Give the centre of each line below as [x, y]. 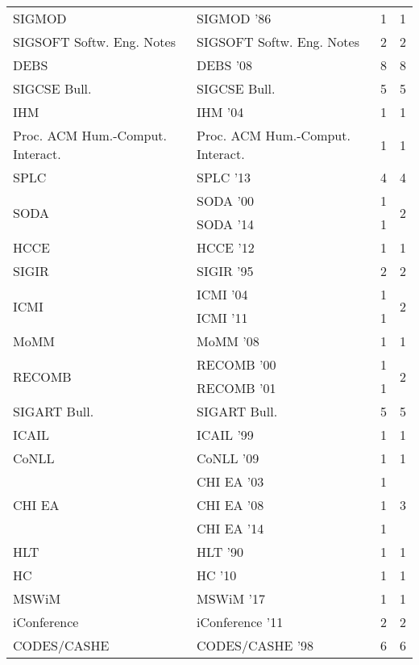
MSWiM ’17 [230, 598]
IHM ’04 [220, 112]
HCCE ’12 [225, 247]
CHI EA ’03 [230, 481]
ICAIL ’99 [225, 435]
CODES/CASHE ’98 [255, 645]
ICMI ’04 [222, 294]
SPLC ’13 [224, 177]
